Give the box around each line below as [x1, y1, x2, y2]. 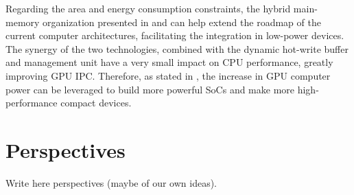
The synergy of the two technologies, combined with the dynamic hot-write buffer [5, 41, 349, 56]
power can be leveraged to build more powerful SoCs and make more [5, 82, 295, 96]
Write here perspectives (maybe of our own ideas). [5, 175, 217, 190]
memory [5, 14, 40, 29]
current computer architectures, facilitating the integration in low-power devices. [5, 28, 344, 43]
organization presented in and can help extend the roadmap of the [43, 14, 321, 29]
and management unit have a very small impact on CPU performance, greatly [5, 55, 333, 69]
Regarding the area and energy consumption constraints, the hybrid [5, 1, 291, 15]
